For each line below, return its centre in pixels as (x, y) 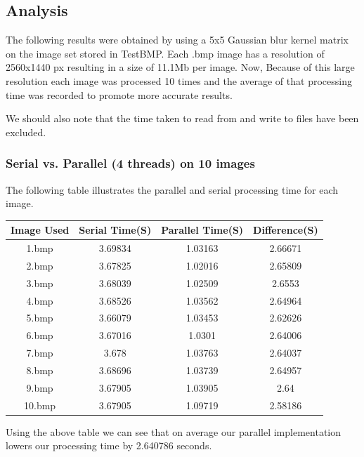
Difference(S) (286, 230)
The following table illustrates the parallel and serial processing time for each (172, 189)
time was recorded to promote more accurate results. (119, 94)
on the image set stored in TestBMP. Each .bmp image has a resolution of (165, 53)
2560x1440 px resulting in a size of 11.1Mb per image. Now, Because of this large (180, 67)
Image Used (40, 230)
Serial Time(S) (115, 230)
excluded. (26, 132)
